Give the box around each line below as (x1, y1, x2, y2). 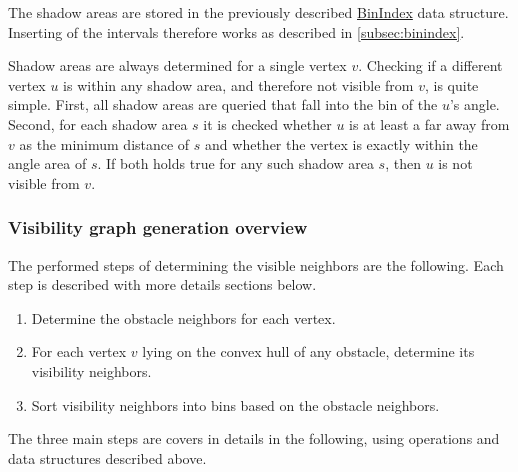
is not (438, 153, 473, 174)
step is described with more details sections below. (8, 274, 317, 295)
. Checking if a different (358, 55, 503, 76)
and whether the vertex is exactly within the (205, 133, 478, 154)
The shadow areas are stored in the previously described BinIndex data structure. (8, 2, 509, 22)
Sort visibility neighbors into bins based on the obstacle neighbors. (31, 394, 440, 415)
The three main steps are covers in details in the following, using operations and (8, 428, 500, 449)
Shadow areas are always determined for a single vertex (8, 55, 347, 76)
